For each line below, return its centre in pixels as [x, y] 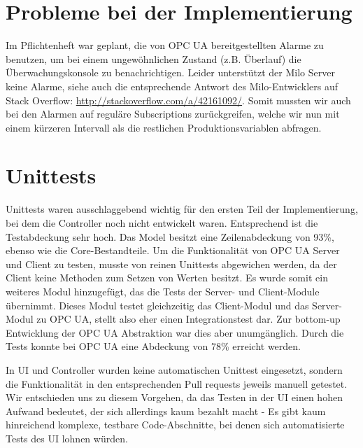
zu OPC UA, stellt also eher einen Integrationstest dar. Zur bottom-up [188, 319]
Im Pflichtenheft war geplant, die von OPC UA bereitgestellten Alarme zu [165, 45]
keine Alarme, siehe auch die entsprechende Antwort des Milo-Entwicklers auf [172, 86]
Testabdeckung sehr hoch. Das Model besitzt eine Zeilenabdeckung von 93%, [170, 236]
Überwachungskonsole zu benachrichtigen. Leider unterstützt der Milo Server [170, 72]
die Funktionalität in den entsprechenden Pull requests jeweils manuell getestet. [177, 383]
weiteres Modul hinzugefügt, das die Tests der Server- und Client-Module [163, 291]
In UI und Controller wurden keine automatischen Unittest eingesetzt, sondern [174, 369]
